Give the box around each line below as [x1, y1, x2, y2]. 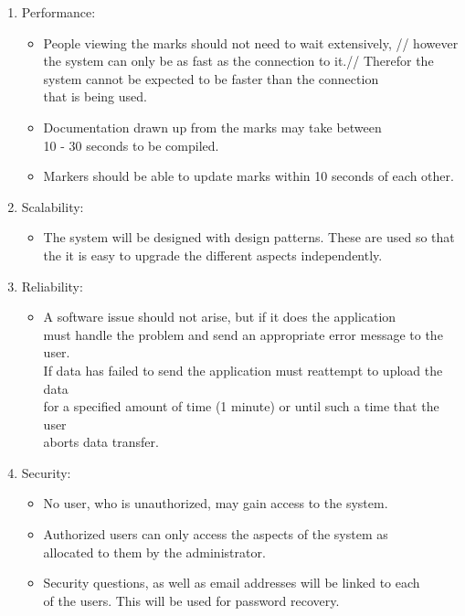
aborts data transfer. [43, 432, 159, 451]
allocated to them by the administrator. [43, 542, 266, 561]
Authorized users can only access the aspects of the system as [43, 525, 388, 544]
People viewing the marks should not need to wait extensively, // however [43, 33, 459, 52]
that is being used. [43, 87, 147, 106]
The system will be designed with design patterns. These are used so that [43, 228, 455, 247]
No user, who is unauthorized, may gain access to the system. [43, 494, 388, 513]
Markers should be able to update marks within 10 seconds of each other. [43, 166, 454, 186]
